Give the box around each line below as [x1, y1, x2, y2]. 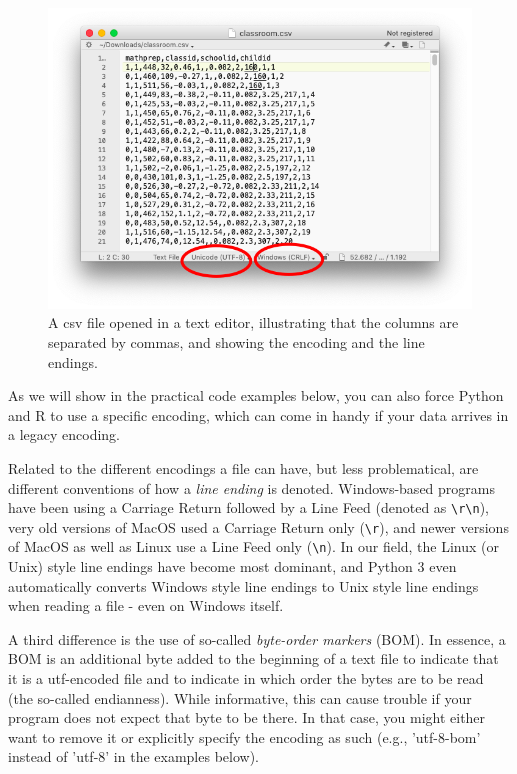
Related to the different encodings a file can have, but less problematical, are [8, 457, 479, 478]
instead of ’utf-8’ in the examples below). [8, 746, 259, 767]
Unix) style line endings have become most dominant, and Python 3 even [8, 556, 457, 577]
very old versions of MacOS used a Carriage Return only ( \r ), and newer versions [8, 516, 509, 537]
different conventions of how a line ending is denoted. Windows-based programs [8, 477, 495, 498]
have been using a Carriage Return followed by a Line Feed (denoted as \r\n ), [8, 497, 489, 518]
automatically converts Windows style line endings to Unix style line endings [8, 575, 479, 596]
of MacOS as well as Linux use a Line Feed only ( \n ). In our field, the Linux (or [8, 536, 500, 557]
